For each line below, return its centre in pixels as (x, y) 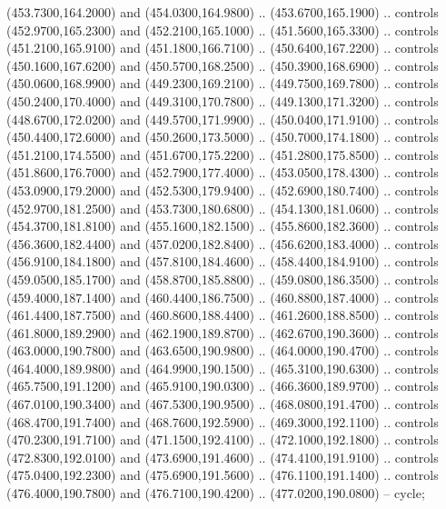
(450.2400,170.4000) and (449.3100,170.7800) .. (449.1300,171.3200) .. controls (223, 100)
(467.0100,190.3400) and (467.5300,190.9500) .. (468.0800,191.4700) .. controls (223, 404)
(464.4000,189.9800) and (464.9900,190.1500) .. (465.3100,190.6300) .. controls (223, 368)
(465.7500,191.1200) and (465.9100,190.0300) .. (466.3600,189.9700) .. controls (223, 386)
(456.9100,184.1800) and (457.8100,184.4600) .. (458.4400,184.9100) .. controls (223, 261)
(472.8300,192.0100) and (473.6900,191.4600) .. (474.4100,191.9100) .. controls (223, 457)
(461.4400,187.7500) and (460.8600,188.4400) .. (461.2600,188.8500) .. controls (223, 315)
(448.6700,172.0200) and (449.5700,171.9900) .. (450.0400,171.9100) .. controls (223, 119)
